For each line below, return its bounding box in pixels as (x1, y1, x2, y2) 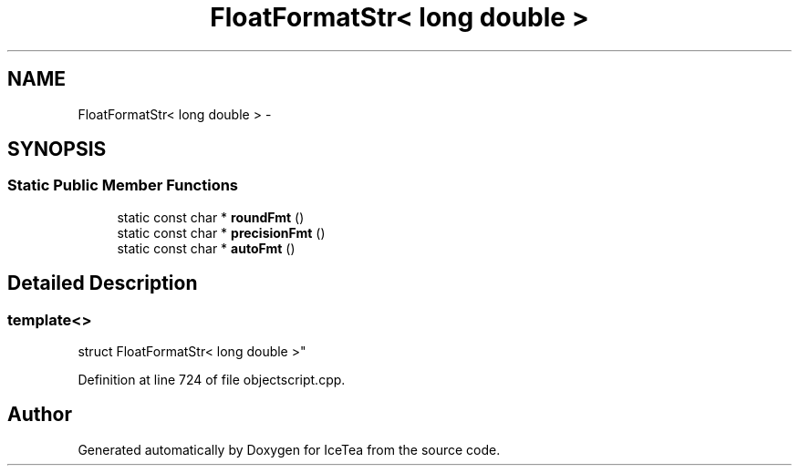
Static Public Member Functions (7, 176, 239, 195)
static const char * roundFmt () (117, 209, 305, 225)
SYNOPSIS (7, 138, 107, 161)
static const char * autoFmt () (117, 240, 296, 256)
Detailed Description (7, 272, 198, 295)
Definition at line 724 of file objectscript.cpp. (78, 372, 346, 388)
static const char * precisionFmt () (117, 224, 326, 241)
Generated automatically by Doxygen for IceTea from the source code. (78, 441, 501, 458)
